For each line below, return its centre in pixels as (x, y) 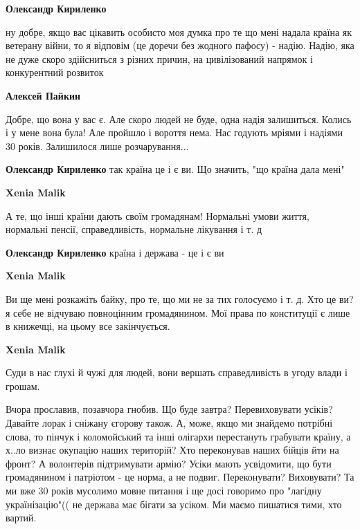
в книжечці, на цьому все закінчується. (88, 326)
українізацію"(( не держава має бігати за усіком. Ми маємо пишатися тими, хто (174, 504)
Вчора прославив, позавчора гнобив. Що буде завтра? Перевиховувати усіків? (169, 409)
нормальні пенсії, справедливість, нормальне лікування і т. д (134, 229)
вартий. (21, 518)
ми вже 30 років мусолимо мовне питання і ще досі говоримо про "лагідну (164, 491)
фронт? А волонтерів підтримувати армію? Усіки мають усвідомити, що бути (169, 463)
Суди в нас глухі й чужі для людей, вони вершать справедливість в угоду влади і (177, 372)
